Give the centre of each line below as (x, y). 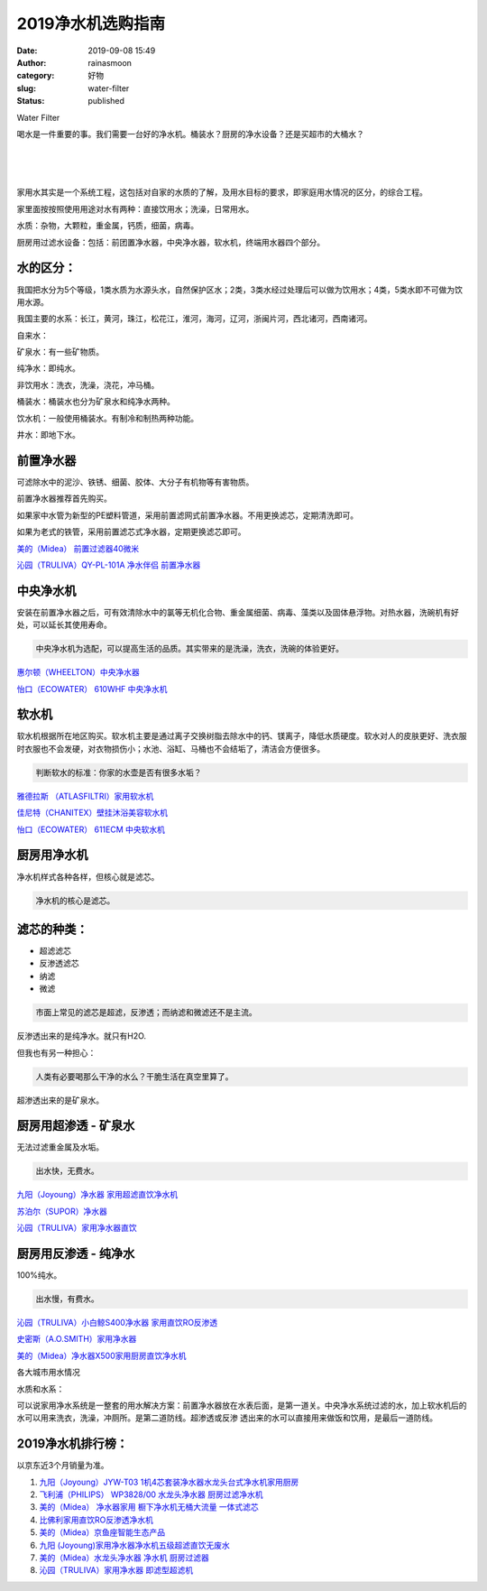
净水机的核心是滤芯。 (75, 901)
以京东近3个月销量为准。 (63, 1466)
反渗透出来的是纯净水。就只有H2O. (82, 1036)
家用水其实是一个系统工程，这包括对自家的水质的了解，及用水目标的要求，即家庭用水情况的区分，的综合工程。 (222, 192)
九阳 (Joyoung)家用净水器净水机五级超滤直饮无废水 (134, 1545)
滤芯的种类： (52, 929)
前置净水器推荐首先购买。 (64, 499)
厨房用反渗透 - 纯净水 (76, 1253)
